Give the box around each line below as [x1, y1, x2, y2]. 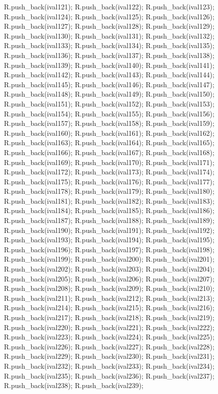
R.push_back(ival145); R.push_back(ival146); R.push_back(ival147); [4, 79, 215, 89]
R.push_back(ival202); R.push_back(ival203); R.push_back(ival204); [4, 264, 215, 274]
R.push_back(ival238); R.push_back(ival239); [4, 380, 144, 391]
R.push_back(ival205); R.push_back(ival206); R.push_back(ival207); [4, 273, 215, 283]
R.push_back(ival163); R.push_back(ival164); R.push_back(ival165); [4, 137, 215, 148]
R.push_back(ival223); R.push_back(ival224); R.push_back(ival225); [4, 332, 215, 342]
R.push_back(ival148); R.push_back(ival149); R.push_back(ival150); [4, 89, 215, 99]
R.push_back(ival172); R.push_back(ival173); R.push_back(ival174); [4, 167, 215, 177]
